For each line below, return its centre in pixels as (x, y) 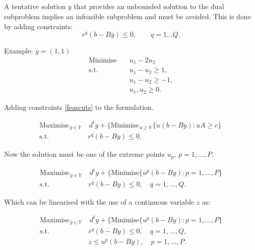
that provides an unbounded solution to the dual (149, 6)
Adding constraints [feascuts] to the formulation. (79, 107)
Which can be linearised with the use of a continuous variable (99, 201)
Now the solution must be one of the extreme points (85, 154)
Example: (19, 51)
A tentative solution (35, 6)
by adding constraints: (38, 26)
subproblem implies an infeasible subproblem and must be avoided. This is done (127, 16)
